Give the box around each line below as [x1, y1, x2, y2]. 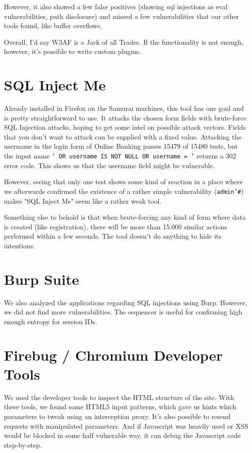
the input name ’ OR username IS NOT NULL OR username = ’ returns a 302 [4, 151, 236, 161]
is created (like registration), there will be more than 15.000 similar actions [4, 221, 227, 231]
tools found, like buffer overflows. [4, 20, 102, 31]
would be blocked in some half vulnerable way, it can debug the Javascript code [4, 430, 241, 440]
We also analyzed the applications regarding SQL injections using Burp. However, [4, 297, 247, 307]
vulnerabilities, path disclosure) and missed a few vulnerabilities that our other [4, 11, 239, 21]
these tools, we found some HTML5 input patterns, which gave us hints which [4, 401, 236, 412]
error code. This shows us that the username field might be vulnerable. [4, 160, 215, 170]
